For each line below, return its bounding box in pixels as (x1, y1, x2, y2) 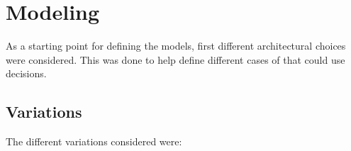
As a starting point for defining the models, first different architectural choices (6, 38, 346, 53)
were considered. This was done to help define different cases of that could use (6, 52, 345, 67)
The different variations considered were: (6, 134, 182, 149)
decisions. (6, 66, 47, 81)
